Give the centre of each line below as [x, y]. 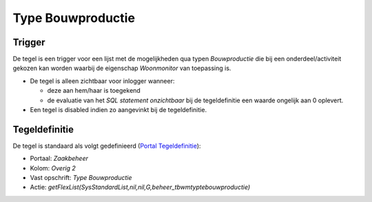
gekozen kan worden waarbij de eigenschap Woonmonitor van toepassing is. [122, 68]
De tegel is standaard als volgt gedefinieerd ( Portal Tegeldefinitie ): [107, 146]
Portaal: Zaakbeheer [59, 159]
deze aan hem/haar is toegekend [94, 91]
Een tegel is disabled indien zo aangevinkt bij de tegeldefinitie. [118, 110]
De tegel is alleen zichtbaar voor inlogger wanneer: [102, 81]
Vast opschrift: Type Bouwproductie [81, 178]
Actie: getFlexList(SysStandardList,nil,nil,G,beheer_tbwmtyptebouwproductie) [140, 187]
